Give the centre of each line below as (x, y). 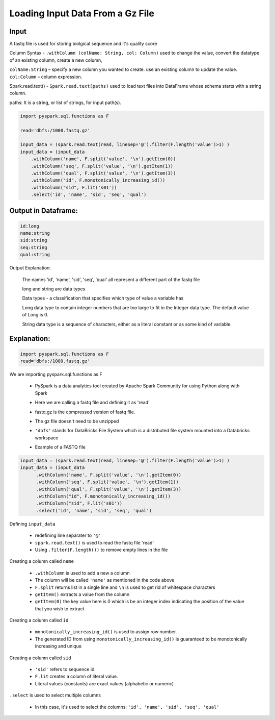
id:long (30, 226)
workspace (47, 438)
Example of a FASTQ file (60, 447)
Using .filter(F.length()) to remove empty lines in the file (101, 550)
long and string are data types (54, 289)
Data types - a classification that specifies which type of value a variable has (103, 298)
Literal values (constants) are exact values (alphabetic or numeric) (104, 683)
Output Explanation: (30, 268)
